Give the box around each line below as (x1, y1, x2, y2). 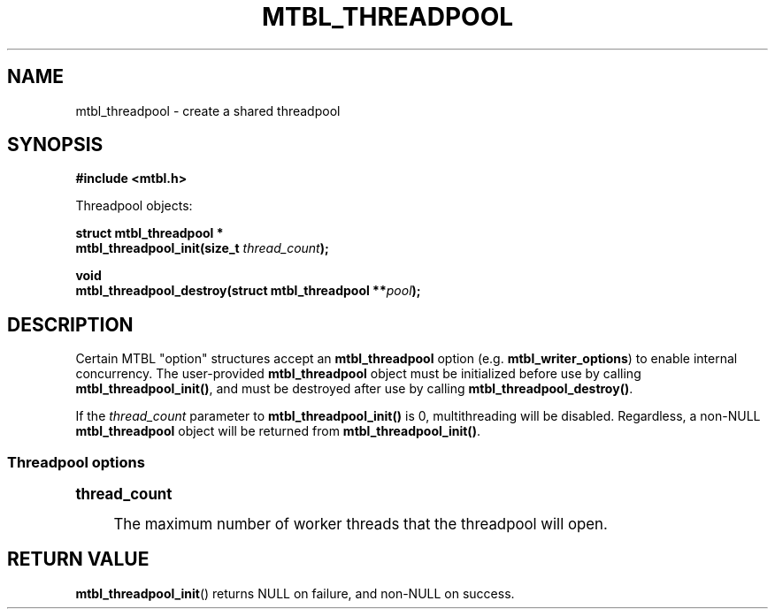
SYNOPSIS (7, 133, 104, 156)
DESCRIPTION (7, 313, 134, 336)
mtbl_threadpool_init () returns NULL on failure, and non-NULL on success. (75, 585, 515, 601)
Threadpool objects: (75, 198, 193, 214)
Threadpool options (7, 452, 145, 471)
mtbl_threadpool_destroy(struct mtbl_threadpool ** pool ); (75, 283, 421, 299)
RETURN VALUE (7, 548, 150, 571)
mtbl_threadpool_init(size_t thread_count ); (75, 240, 329, 256)
